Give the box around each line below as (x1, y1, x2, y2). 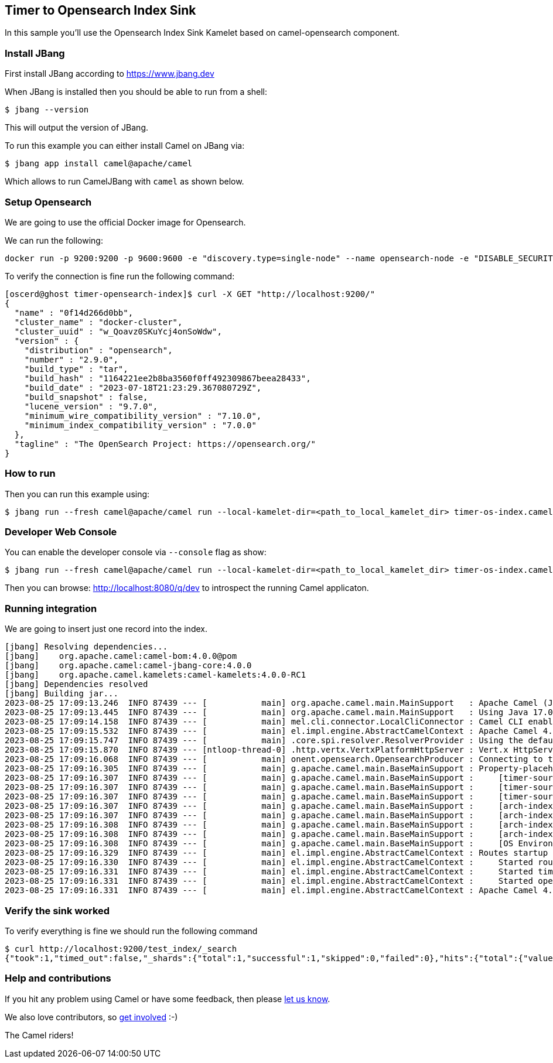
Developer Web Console (5, 526, 117, 538)
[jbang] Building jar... (5, 689, 118, 699)
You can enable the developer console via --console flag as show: (5, 547, 267, 558)
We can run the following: (5, 235, 103, 245)
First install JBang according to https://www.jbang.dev (5, 69, 214, 79)
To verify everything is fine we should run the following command (5, 925, 258, 936)
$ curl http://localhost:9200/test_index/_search (5, 944, 237, 953)
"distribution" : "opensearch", (24, 345, 173, 355)
